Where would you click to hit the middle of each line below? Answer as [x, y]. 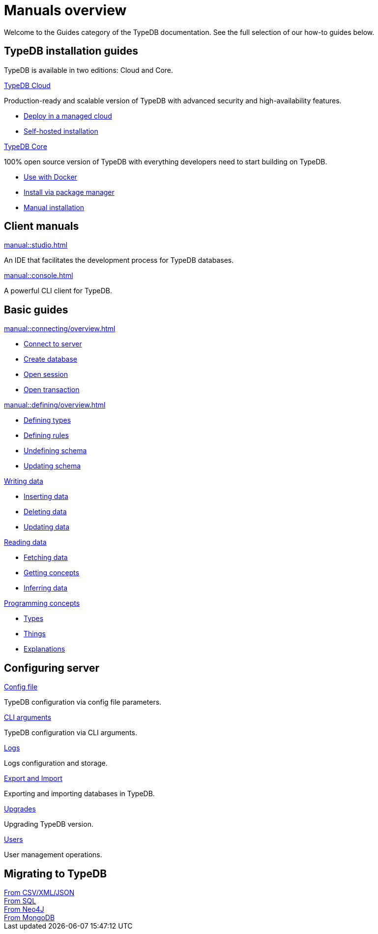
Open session [46, 374]
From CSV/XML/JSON [39, 892]
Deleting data [45, 512]
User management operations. [53, 855]
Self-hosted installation [61, 131]
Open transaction [52, 390]
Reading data [25, 542]
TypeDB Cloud [27, 85]
